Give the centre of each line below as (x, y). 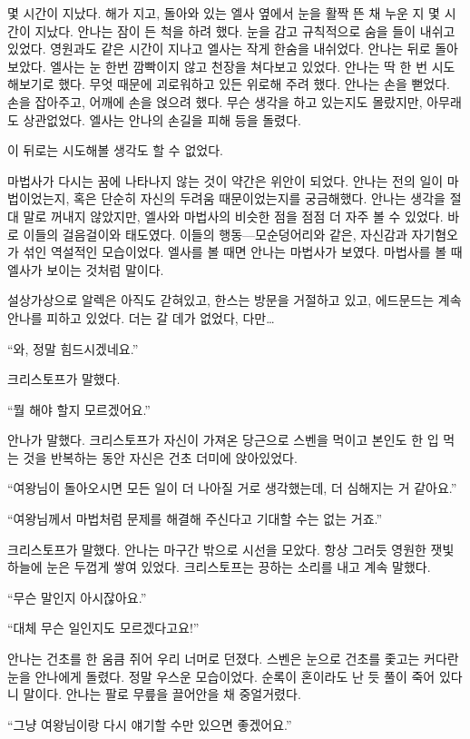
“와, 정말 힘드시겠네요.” (73, 348)
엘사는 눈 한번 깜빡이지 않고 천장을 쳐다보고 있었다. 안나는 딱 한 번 (239, 66)
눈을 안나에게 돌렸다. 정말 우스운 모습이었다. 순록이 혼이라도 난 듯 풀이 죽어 (221, 676)
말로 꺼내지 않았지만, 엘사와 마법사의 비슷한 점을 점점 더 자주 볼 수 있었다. (233, 216)
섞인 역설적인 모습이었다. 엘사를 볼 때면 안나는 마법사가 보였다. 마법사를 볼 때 (243, 252)
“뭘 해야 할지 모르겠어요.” (79, 409)
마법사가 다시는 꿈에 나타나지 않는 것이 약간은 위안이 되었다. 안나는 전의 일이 (225, 180)
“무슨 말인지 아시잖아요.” (77, 597)
